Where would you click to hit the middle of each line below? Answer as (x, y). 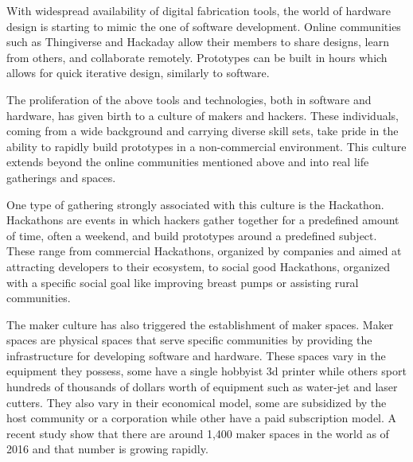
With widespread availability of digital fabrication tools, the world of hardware (199, 10)
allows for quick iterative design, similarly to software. (138, 73)
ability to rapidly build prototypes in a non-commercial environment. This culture (206, 146)
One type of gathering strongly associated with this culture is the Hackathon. (195, 204)
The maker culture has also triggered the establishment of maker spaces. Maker (200, 324)
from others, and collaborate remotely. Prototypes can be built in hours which (197, 57)
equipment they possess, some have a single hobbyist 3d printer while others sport (206, 371)
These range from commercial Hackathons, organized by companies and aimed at (204, 251)
